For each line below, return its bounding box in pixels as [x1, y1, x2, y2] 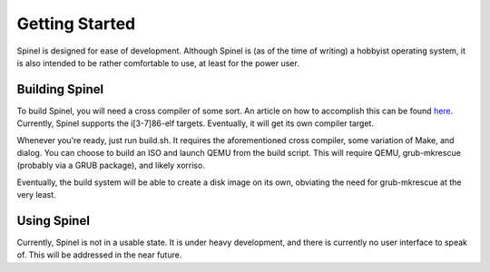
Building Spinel [16, 82, 104, 97]
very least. [16, 189, 56, 200]
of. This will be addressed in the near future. [16, 249, 182, 260]
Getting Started [16, 14, 136, 34]
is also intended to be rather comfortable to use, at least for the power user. [16, 57, 299, 68]
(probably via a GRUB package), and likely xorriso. [16, 160, 206, 171]
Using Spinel [16, 213, 91, 228]
